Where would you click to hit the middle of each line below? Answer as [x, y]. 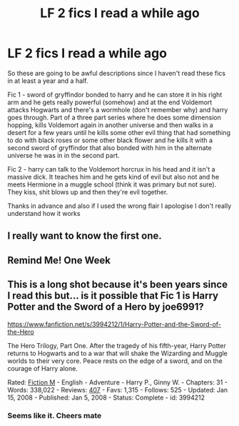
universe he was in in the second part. [63, 155]
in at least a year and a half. [48, 81]
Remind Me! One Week [59, 260]
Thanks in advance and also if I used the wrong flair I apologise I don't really [119, 206]
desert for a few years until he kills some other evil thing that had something [119, 132]
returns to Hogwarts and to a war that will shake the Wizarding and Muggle [118, 353]
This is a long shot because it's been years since [118, 285]
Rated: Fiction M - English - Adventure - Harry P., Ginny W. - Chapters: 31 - [118, 382]
